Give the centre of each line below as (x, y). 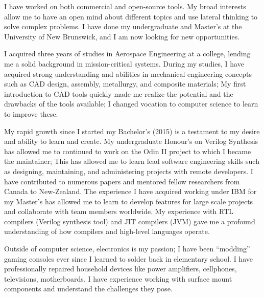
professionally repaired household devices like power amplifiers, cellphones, (121, 269)
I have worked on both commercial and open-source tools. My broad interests (125, 6)
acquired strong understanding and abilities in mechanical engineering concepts (128, 73)
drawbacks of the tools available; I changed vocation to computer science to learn (131, 104)
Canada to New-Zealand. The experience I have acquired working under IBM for (130, 191)
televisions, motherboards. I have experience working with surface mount (118, 278)
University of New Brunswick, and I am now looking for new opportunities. (122, 36)
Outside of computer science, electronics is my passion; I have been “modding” (127, 249)
